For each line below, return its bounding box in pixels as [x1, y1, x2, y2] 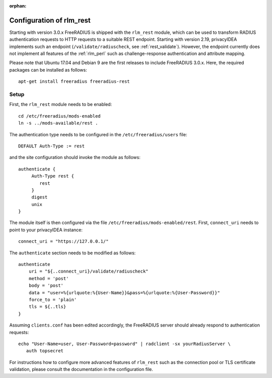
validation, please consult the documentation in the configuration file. [9, 366, 154, 372]
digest [31, 194, 48, 200]
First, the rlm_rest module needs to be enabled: [9, 101, 112, 107]
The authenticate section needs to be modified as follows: [9, 250, 136, 256]
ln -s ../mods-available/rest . [18, 120, 98, 126]
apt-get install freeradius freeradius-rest [18, 79, 130, 84]
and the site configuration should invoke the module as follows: [9, 154, 141, 160]
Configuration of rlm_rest [9, 16, 91, 25]
